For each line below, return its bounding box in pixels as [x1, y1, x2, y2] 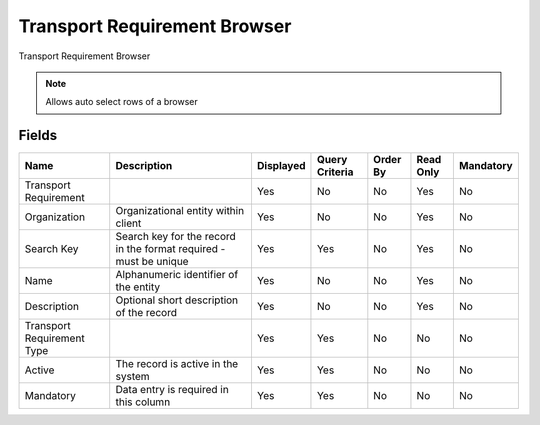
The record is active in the [115, 357, 239, 371]
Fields [18, 127, 58, 144]
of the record [115, 306, 177, 320]
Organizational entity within [115, 204, 245, 218]
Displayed [256, 159, 306, 173]
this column [115, 395, 171, 409]
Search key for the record [115, 230, 237, 244]
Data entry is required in [115, 383, 229, 397]
